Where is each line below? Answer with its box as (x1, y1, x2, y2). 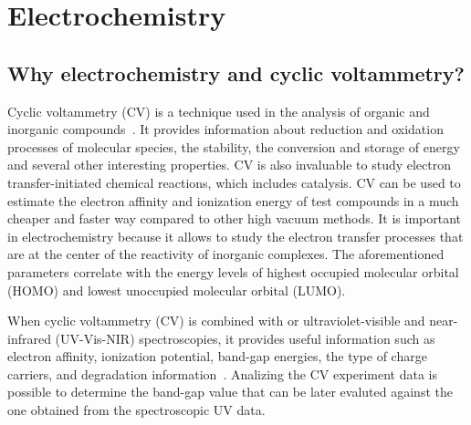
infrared (7, 328, 51, 347)
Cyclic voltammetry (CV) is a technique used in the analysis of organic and (7, 101, 430, 120)
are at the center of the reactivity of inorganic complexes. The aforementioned (7, 244, 445, 264)
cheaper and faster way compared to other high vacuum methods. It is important (7, 209, 462, 228)
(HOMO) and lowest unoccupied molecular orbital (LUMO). (7, 280, 346, 299)
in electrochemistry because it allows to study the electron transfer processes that (7, 226, 464, 245)
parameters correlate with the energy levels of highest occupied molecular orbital (7, 262, 459, 281)
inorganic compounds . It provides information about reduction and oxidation (7, 119, 444, 139)
